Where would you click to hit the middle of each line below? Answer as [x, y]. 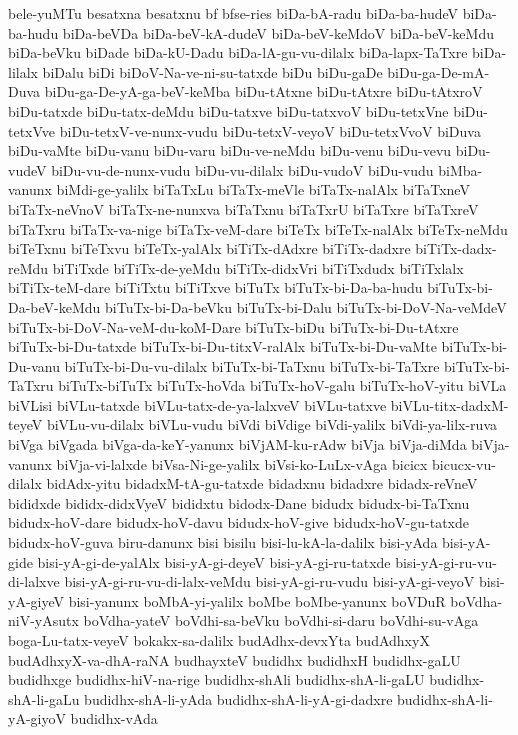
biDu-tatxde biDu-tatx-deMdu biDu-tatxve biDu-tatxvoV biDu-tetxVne [228, 110]
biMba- [460, 169]
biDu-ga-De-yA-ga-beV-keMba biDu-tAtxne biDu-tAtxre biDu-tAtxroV [263, 91]
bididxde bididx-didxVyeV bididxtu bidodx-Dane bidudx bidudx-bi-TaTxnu [239, 502]
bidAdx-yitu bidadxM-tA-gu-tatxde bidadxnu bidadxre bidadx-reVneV [262, 483]
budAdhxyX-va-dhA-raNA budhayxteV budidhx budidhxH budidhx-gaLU [234, 659]
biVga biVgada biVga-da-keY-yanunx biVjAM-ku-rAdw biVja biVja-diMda [237, 444]
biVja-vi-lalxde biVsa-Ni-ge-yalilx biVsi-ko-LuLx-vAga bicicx [242, 463]
